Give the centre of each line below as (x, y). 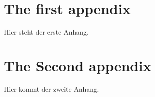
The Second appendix (78, 65)
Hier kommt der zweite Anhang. (52, 88)
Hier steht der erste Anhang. (46, 32)
